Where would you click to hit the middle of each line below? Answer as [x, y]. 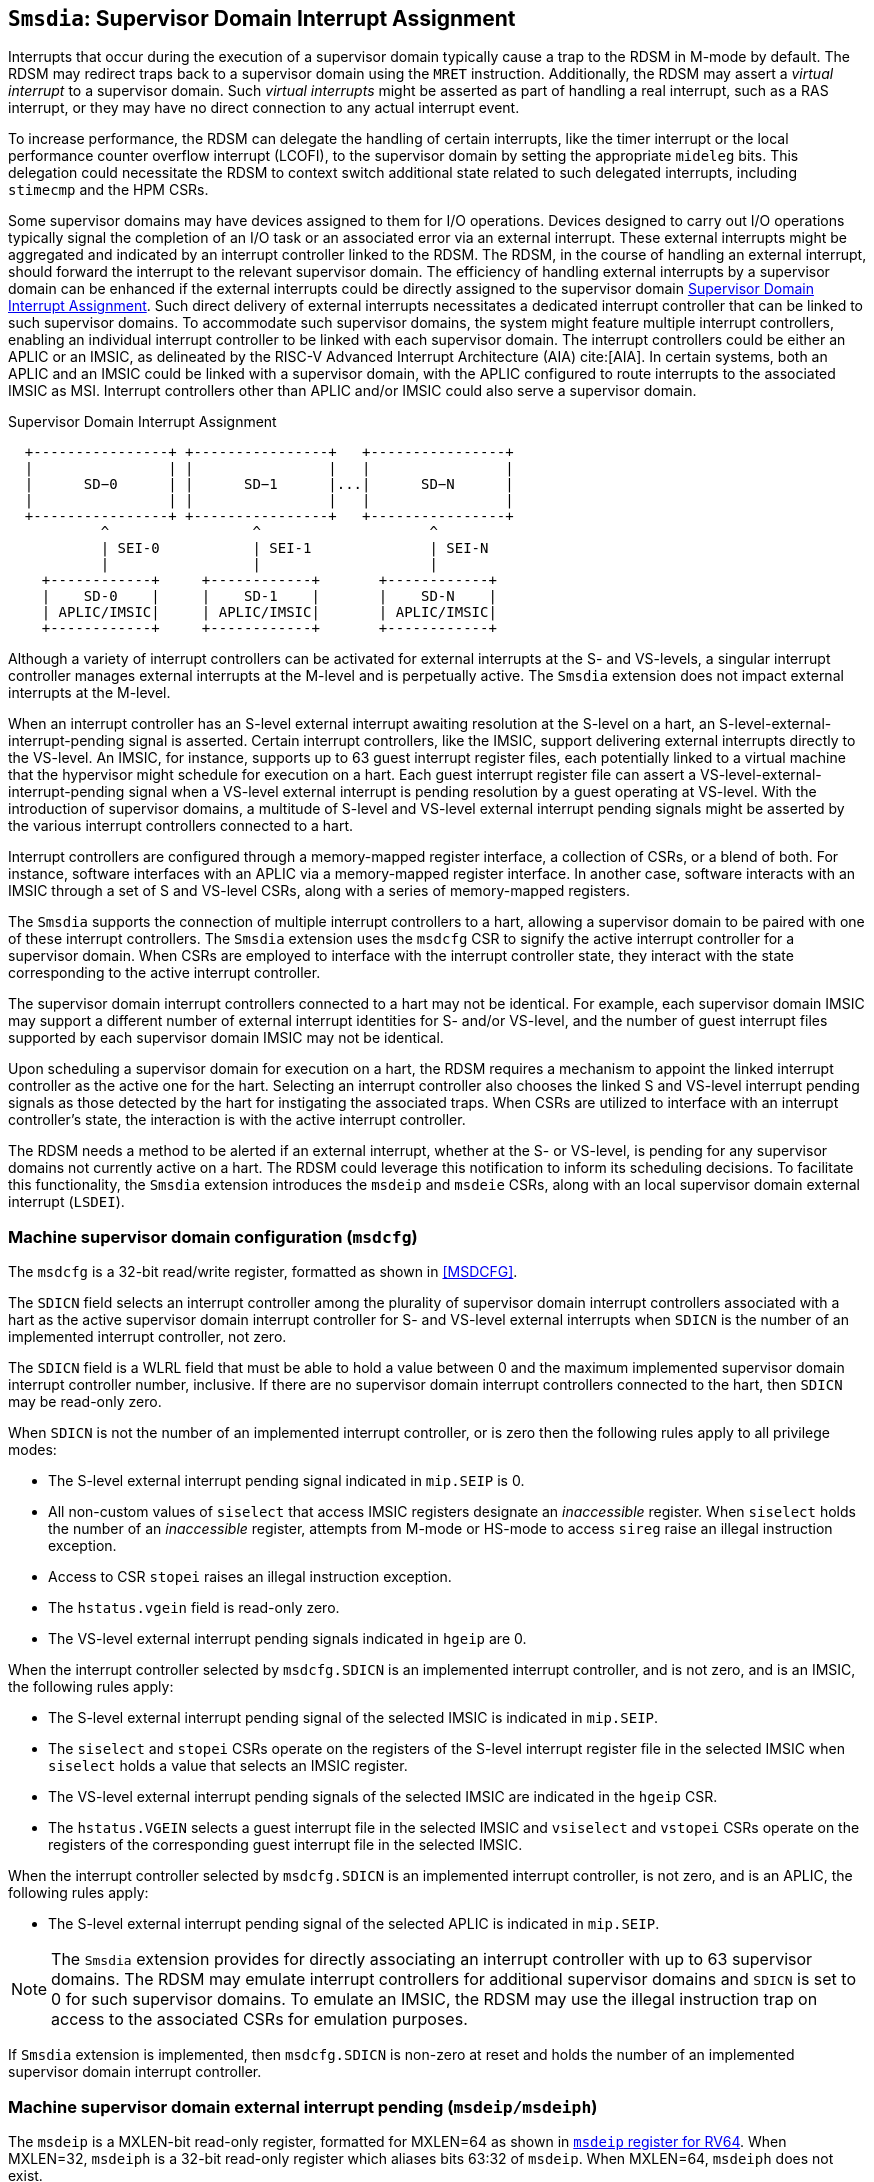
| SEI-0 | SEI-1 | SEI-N [294, 548]
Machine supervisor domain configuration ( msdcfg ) [213, 1236]
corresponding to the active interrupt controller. [164, 973]
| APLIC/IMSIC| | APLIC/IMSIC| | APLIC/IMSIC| [269, 612]
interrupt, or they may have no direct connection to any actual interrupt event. [264, 108]
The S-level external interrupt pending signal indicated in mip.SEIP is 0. [286, 1481]
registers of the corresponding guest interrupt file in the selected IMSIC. [285, 1845]
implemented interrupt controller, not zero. [147, 1337]
